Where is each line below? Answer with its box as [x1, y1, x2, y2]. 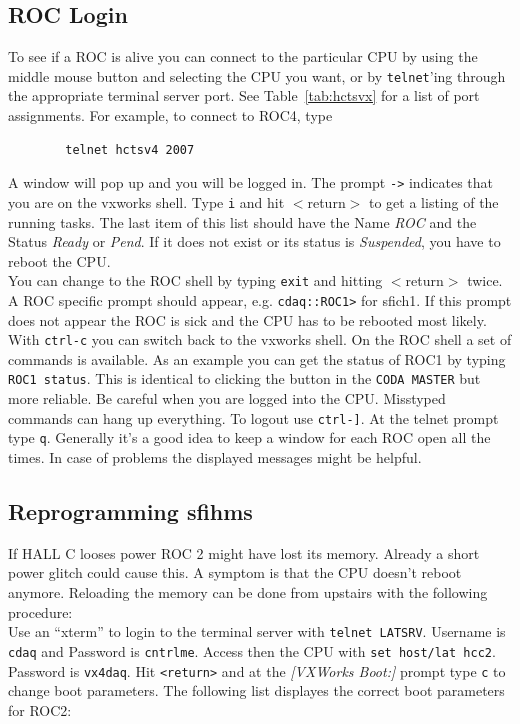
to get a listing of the [369, 191, 499, 212]
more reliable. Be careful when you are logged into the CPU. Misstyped [8, 388, 446, 409]
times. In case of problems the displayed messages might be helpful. [8, 447, 422, 468]
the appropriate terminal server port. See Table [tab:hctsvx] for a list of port [8, 85, 480, 106]
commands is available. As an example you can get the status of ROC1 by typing [8, 348, 506, 369]
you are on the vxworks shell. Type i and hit [8, 191, 285, 212]
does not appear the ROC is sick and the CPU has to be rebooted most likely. [8, 309, 487, 330]
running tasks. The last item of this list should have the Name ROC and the [8, 211, 477, 232]
